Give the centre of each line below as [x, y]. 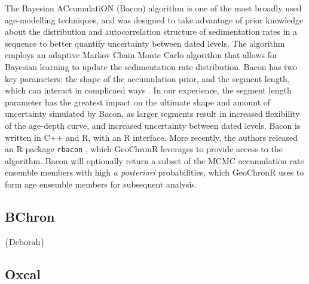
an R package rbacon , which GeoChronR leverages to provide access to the [144, 149]
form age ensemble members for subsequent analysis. [101, 184]
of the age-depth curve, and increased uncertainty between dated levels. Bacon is [153, 125]
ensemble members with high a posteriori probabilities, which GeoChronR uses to [154, 172]
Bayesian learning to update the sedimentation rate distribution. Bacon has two [151, 66]
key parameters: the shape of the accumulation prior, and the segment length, [147, 78]
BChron [30, 216]
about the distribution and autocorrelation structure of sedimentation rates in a [151, 31]
